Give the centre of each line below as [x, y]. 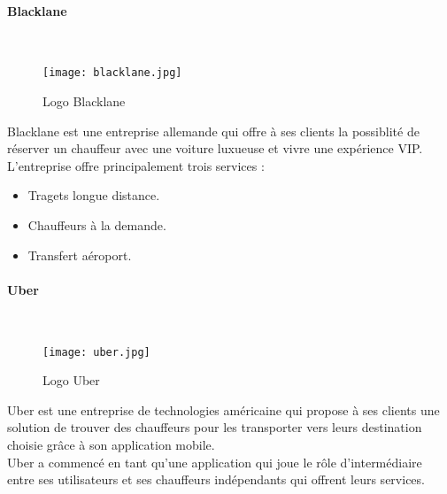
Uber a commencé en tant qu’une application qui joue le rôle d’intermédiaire [215, 462]
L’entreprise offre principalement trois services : [136, 165]
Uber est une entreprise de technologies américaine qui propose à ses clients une [223, 409]
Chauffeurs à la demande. [97, 225]
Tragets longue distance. [94, 195]
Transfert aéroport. [80, 255]
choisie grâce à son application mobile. [111, 445]
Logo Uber [71, 380]
